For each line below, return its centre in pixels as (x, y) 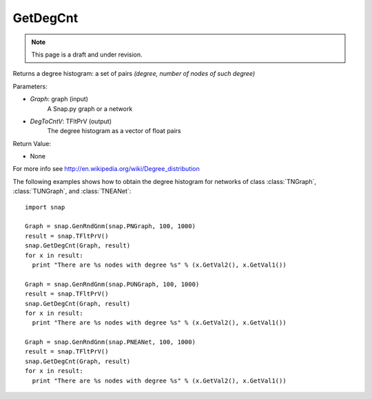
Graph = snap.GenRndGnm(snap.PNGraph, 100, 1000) (111, 226)
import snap (45, 207)
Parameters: (30, 86)
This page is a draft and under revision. (87, 54)
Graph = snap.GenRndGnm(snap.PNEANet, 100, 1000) (111, 342)
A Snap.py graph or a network (90, 109)
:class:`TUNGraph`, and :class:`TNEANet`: (72, 191)
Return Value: (32, 143)
